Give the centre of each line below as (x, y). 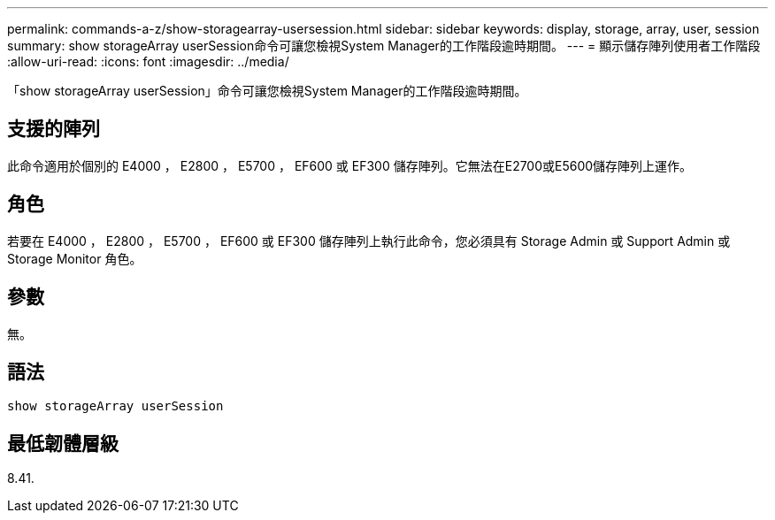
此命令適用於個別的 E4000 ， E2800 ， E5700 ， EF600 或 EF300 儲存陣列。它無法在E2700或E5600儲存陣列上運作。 (350, 165)
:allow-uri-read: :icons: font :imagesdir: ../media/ (148, 61)
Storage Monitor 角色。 (75, 258)
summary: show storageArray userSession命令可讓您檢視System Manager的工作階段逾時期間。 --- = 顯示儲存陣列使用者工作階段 (384, 46)
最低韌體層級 (63, 443)
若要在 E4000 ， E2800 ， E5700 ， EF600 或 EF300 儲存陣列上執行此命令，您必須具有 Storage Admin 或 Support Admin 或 (369, 241)
